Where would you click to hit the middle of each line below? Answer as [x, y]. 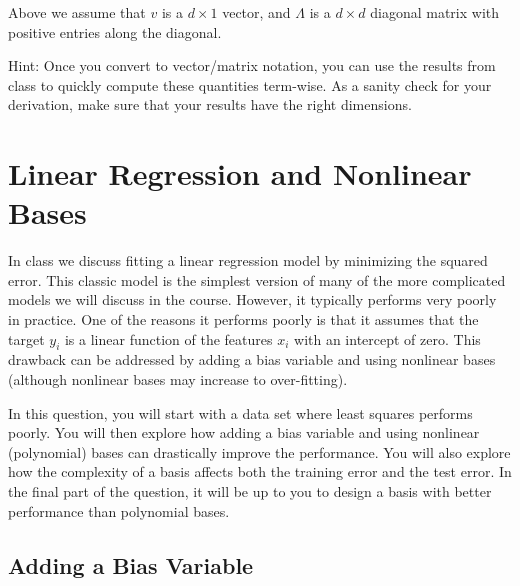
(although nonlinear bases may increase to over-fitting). [178, 379]
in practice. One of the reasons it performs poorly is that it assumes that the [243, 319]
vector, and [256, 12]
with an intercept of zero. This [387, 338]
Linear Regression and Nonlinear [240, 173]
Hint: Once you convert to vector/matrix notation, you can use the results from [252, 65]
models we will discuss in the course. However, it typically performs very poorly [252, 299]
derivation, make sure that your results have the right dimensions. [210, 104]
